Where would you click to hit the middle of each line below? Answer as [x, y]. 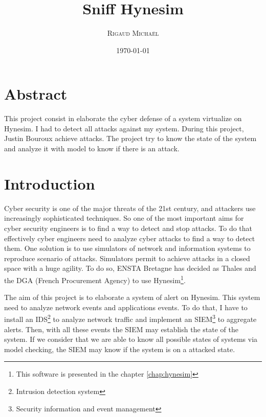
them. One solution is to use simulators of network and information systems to [127, 248]
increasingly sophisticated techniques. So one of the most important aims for [124, 218]
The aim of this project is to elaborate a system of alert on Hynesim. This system [132, 297]
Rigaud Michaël [133, 33]
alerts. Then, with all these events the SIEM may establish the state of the [121, 329]
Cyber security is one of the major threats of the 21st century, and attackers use [130, 208]
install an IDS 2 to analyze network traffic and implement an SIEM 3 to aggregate [130, 318]
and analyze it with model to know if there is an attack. [92, 148]
